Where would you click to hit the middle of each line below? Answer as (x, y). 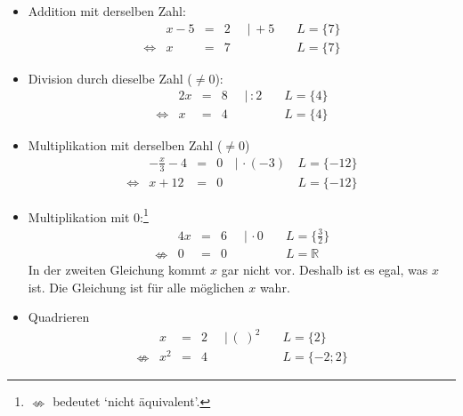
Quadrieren (59, 317)
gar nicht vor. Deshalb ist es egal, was (325, 269)
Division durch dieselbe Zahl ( (110, 78)
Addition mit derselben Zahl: (107, 11)
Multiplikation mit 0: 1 (88, 215)
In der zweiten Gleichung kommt (117, 269)
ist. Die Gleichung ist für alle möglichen (136, 287)
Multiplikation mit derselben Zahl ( (125, 145)
